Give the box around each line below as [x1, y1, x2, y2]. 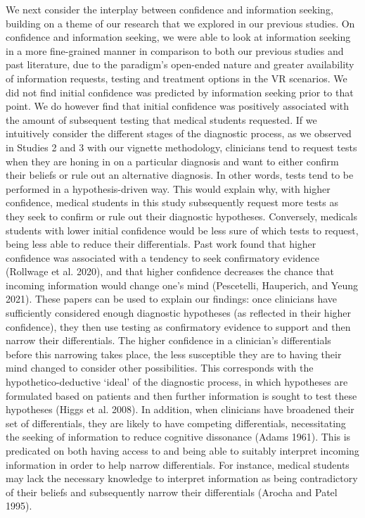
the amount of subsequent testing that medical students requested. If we [6, 112, 317, 127]
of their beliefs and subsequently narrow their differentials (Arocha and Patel [6, 484, 338, 499]
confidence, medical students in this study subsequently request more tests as [6, 195, 338, 210]
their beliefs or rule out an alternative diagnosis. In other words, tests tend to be [6, 168, 354, 182]
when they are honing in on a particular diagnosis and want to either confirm [6, 153, 339, 168]
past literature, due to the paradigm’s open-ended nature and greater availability [6, 57, 354, 72]
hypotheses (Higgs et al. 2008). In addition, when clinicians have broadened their [6, 402, 354, 417]
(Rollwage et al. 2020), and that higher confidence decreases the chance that [6, 264, 335, 279]
